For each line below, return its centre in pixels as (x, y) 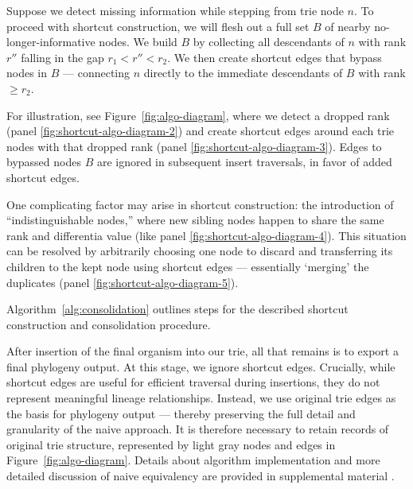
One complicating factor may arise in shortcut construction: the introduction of (200, 204)
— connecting (97, 73)
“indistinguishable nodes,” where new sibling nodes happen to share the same (195, 220)
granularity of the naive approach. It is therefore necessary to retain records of (198, 429)
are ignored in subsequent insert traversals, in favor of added (244, 162)
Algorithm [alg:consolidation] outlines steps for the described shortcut (177, 309)
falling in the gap (62, 57)
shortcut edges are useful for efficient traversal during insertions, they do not (193, 382)
